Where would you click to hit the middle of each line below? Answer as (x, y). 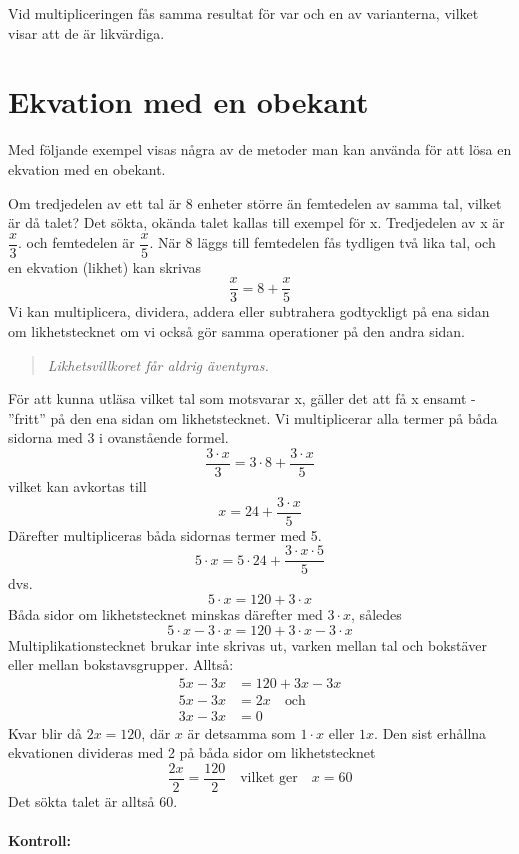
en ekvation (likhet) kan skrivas (105, 266)
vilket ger (269, 778)
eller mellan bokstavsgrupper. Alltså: (121, 664)
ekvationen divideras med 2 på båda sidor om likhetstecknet (192, 752)
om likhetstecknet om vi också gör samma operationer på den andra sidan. (237, 331)
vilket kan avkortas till (77, 486)
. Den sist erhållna (430, 732)
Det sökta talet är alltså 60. (93, 801)
